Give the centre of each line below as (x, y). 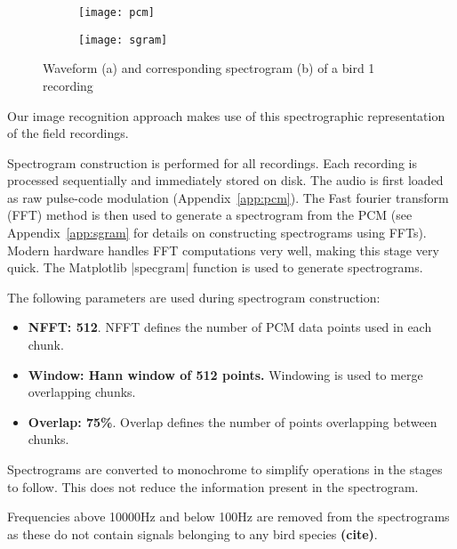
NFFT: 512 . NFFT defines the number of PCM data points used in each (230, 327)
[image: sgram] (123, 40)
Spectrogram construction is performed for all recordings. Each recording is (212, 162)
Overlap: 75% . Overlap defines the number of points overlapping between (233, 421)
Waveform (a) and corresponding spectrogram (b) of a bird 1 (209, 68)
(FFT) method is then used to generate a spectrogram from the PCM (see (210, 215)
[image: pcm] (116, 12)
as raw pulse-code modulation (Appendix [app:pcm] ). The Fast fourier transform (228, 197)
